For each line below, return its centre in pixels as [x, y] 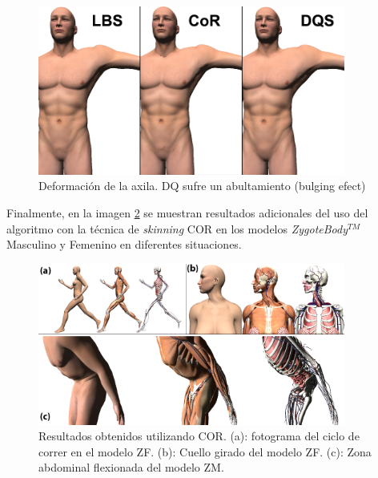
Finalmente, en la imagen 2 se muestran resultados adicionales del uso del [187, 213]
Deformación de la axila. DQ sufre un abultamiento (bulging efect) [202, 186]
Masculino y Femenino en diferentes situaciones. [124, 244]
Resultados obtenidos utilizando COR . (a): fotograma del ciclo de [199, 436]
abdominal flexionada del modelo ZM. [131, 467]
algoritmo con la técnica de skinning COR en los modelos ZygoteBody [177, 228]
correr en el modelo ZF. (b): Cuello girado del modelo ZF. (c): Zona [205, 451]
